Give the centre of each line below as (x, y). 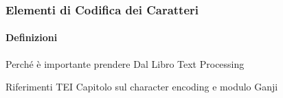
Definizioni (32, 37)
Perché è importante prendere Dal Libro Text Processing (125, 63)
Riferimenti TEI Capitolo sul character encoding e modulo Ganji (142, 87)
